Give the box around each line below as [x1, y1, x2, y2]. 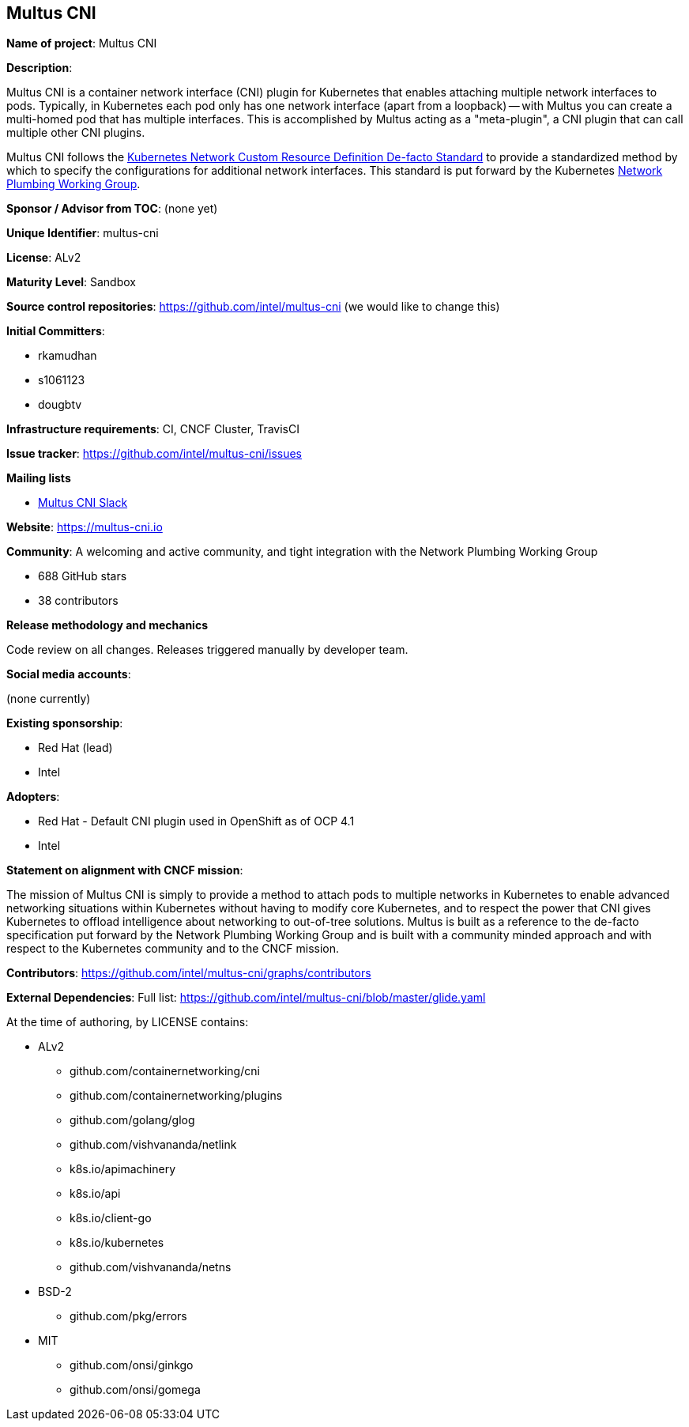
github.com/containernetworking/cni [70, 1064, 260, 1078]
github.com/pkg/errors [70, 1309, 187, 1323]
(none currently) [6, 692, 91, 706]
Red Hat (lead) [38, 741, 113, 755]
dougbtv [38, 398, 82, 412]
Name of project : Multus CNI [6, 36, 157, 51]
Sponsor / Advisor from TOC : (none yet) [6, 202, 218, 216]
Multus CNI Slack [38, 496, 128, 510]
